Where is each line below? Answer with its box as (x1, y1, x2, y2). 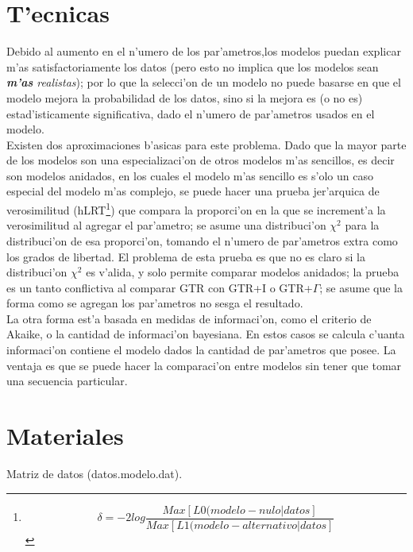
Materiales (6, 419, 124, 452)
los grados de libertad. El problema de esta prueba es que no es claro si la (6, 248, 365, 264)
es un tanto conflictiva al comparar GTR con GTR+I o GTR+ (6, 279, 313, 295)
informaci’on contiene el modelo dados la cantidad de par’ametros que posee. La (6, 342, 396, 358)
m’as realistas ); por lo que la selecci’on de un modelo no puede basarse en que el (6, 74, 401, 91)
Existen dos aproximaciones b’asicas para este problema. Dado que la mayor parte (6, 136, 407, 152)
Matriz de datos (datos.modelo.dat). (6, 465, 183, 481)
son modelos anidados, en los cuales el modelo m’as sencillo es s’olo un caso (6, 167, 373, 183)
